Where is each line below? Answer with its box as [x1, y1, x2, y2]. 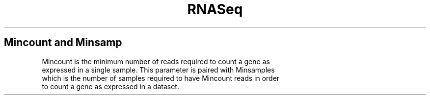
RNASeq [187, 1, 243, 18]
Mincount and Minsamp [4, 36, 122, 49]
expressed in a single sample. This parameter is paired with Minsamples [42, 65, 275, 74]
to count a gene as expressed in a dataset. [42, 82, 179, 91]
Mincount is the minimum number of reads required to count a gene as [42, 57, 270, 66]
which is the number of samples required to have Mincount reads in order [42, 74, 280, 82]
